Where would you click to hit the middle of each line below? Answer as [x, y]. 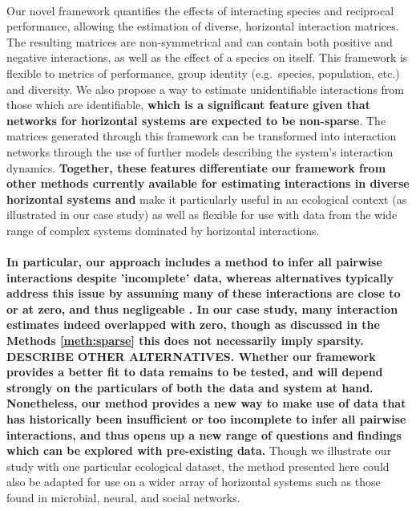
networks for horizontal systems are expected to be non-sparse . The [196, 120]
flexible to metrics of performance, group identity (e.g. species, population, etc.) [203, 73]
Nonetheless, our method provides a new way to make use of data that [206, 403]
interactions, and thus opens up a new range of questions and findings [204, 434]
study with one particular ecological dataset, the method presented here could [198, 466]
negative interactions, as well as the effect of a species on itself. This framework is [207, 57]
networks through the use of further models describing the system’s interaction [200, 151]
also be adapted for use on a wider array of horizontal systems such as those [194, 482]
